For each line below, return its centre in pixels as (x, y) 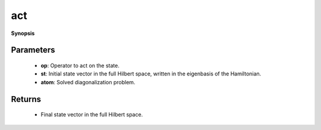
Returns (26, 99)
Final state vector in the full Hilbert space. (92, 115)
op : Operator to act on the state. (80, 65)
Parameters (33, 50)
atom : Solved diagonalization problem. (88, 82)
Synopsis (23, 33)
